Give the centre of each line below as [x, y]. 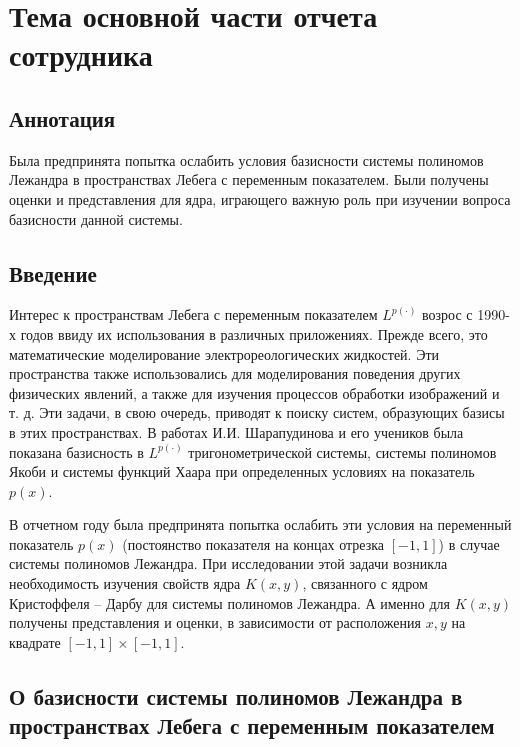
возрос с [447, 314]
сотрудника [81, 54]
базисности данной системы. [96, 218]
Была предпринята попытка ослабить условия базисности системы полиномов [246, 159]
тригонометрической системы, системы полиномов [342, 451]
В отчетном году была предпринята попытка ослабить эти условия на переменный [260, 524]
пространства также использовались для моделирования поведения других [235, 373]
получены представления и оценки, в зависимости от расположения [215, 622]
